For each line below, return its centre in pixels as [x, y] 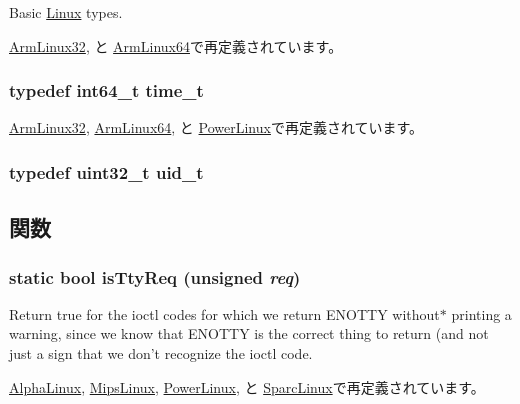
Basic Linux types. [66, 12]
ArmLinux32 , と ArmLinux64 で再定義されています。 [176, 45]
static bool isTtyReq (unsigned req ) [155, 276]
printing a [481, 313]
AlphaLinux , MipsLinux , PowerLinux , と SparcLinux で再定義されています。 [247, 386]
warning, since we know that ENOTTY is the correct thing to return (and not [249, 333]
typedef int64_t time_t [106, 90]
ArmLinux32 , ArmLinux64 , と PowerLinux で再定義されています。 [216, 127]
